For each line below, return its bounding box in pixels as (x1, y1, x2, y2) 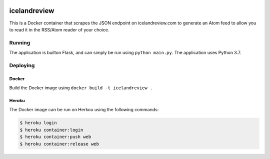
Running (9, 39, 30, 46)
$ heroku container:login (19, 127, 83, 133)
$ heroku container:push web (19, 134, 91, 140)
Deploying (9, 62, 35, 69)
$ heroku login (19, 120, 57, 126)
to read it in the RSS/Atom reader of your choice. (9, 26, 109, 32)
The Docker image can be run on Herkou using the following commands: (9, 107, 159, 113)
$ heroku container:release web (19, 141, 99, 147)
